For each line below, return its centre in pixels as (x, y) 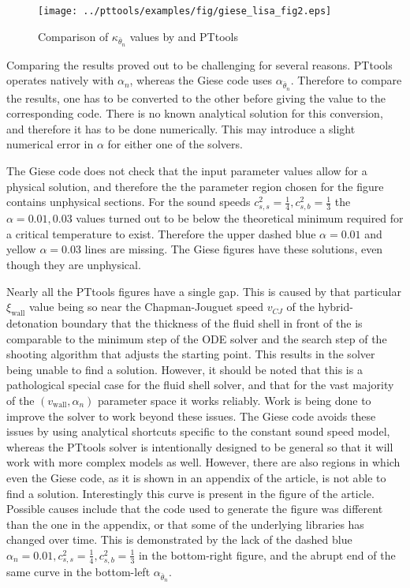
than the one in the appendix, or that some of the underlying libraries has (185, 524)
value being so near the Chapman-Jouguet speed (147, 307)
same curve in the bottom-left (78, 572)
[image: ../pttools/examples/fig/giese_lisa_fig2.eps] (185, 11)
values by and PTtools (184, 36)
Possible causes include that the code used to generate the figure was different (195, 509)
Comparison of (73, 36)
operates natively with (60, 80)
